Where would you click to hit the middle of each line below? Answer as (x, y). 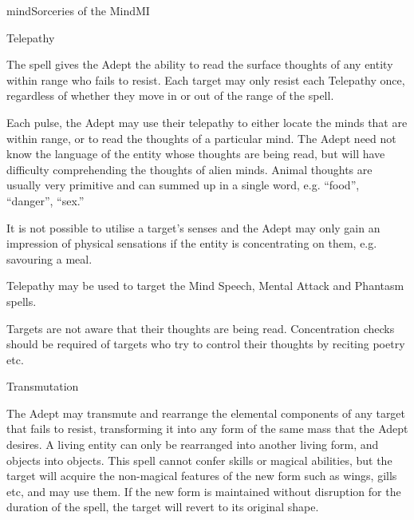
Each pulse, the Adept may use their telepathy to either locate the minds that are (207, 122)
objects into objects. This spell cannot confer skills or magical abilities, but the (199, 460)
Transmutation (43, 386)
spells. (22, 301)
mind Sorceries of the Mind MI (78, 10)
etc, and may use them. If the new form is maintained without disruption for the (204, 491)
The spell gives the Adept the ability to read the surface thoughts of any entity (200, 64)
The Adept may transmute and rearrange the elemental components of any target (206, 413)
